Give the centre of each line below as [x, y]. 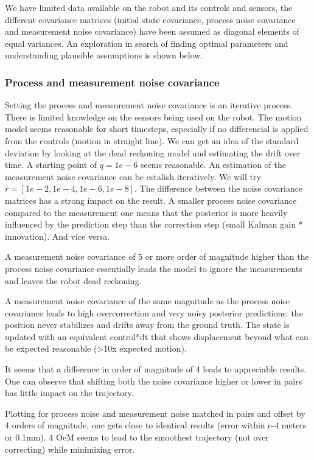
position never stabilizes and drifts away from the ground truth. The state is [147, 325]
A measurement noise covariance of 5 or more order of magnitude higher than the [157, 256]
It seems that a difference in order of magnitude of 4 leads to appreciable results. [156, 369]
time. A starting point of [51, 165]
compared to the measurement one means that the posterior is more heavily [146, 212]
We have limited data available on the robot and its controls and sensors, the [149, 7]
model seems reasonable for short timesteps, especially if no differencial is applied [157, 129]
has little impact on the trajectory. [69, 393]
